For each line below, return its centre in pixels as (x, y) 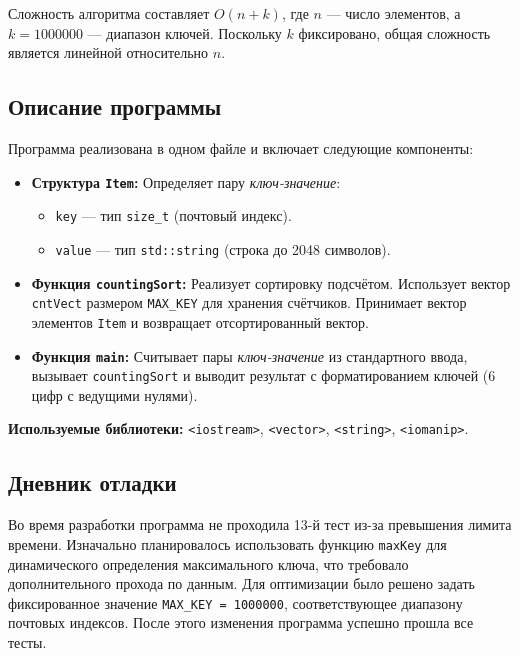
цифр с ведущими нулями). (114, 394)
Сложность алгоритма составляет (109, 13)
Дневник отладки (92, 482)
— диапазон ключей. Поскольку (184, 32)
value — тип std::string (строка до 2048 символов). (223, 248)
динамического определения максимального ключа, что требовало (208, 563)
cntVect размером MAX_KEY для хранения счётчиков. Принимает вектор (249, 302)
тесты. (27, 641)
